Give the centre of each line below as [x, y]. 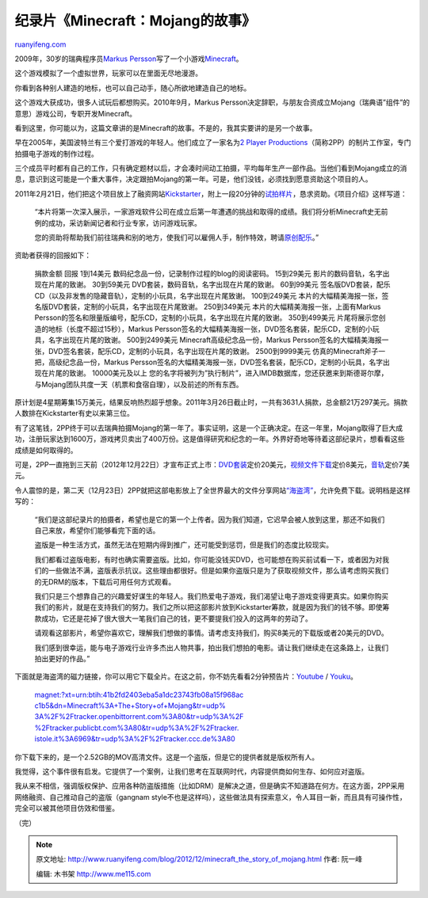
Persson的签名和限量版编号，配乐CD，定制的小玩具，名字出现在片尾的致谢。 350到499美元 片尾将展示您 [207, 318]
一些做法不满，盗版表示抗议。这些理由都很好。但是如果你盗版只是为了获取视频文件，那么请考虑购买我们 [218, 571]
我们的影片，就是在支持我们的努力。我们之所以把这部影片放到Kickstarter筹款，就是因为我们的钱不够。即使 [208, 607]
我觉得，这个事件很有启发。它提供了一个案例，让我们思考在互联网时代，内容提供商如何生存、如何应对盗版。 [191, 771]
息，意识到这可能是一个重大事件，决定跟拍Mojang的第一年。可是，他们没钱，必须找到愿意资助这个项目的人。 [193, 179]
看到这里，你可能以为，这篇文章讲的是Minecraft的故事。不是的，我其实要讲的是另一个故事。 [166, 127]
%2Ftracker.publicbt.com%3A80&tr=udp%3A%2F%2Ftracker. [137, 728]
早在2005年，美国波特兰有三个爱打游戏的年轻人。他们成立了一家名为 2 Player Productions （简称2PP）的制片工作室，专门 [213, 143]
